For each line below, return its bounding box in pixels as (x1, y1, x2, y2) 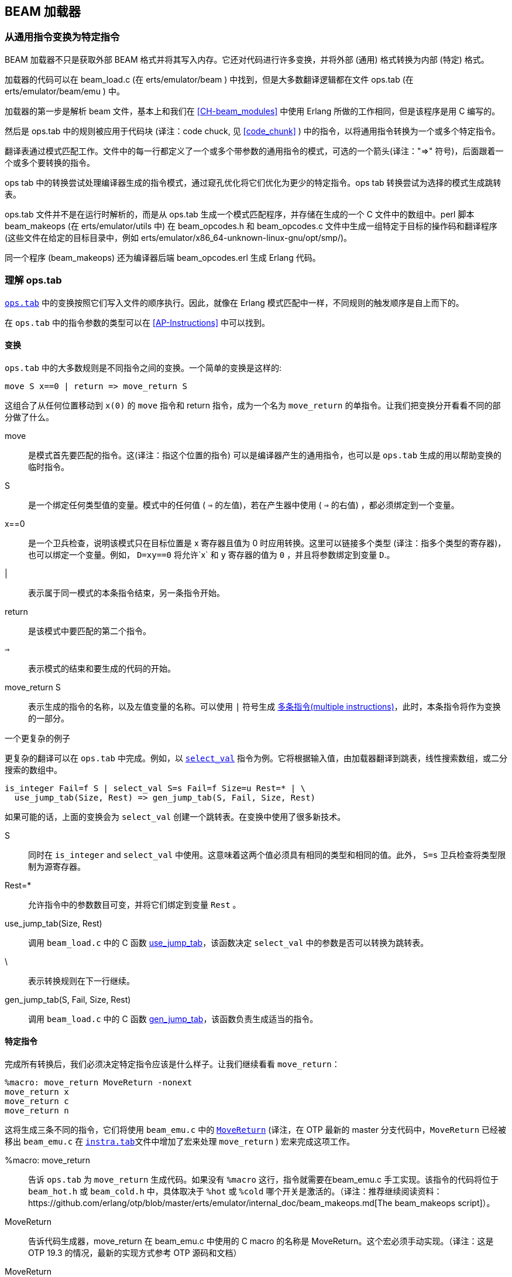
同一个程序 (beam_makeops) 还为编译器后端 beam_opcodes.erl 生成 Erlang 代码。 (5, 252, 321, 263)
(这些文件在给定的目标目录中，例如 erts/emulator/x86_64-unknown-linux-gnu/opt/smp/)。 (5, 232, 352, 243)
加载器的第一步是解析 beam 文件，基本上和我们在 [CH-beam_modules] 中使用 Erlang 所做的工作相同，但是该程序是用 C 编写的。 (5, 105, 500, 116)
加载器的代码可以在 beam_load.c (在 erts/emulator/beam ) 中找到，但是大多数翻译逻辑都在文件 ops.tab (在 (5, 74, 414, 84)
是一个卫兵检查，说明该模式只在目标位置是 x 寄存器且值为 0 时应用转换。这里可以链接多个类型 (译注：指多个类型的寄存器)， (28, 537, 506, 548)
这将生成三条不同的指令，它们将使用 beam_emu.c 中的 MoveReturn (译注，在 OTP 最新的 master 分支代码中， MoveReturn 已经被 (5, 1124, 507, 1135)
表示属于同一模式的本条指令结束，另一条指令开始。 (28, 587, 225, 598)
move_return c (5, 1096, 69, 1106)
